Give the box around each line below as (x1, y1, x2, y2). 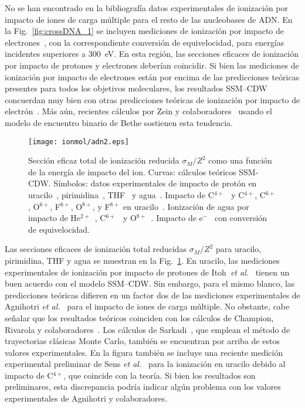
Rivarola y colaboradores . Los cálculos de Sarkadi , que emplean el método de (5, 323, 290, 335)
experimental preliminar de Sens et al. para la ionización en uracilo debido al (5, 358, 286, 370)
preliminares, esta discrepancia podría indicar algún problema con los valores (5, 380, 281, 393)
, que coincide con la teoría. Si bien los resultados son (63, 369, 256, 381)
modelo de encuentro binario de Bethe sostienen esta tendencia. (5, 116, 233, 128)
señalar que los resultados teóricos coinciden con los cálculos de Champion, (5, 311, 274, 324)
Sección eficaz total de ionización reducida (28, 154, 179, 166)
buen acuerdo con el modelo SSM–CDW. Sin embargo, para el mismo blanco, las (5, 277, 295, 290)
